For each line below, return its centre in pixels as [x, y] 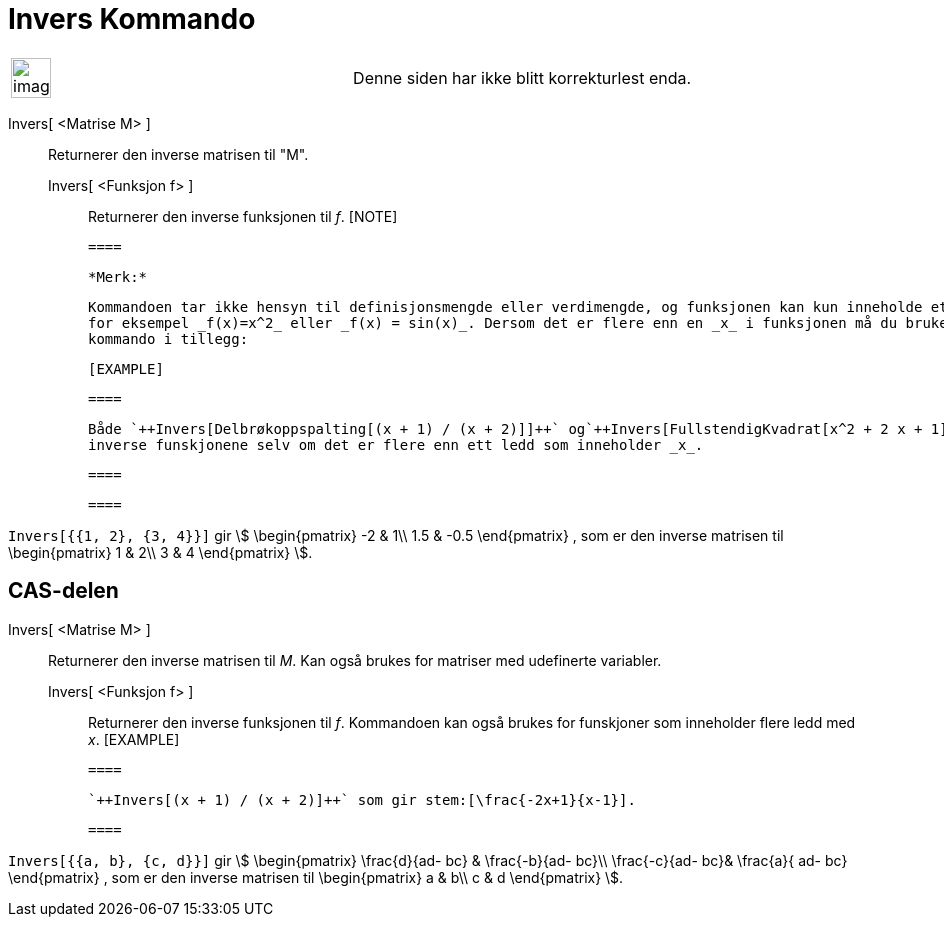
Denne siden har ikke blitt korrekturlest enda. [522, 77]
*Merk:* [118, 276]
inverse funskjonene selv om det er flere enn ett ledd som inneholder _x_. [396, 444]
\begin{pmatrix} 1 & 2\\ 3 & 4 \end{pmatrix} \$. [160, 552]
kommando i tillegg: [168, 338]
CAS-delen [63, 591]
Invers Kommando [132, 19]
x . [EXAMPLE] [134, 739]
